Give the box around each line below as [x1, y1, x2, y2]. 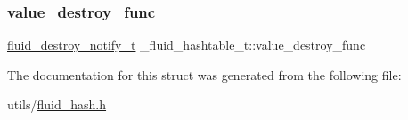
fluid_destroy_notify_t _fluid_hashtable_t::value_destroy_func [7, 36, 366, 54]
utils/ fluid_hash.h [7, 95, 107, 114]
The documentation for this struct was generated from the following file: [7, 65, 402, 84]
